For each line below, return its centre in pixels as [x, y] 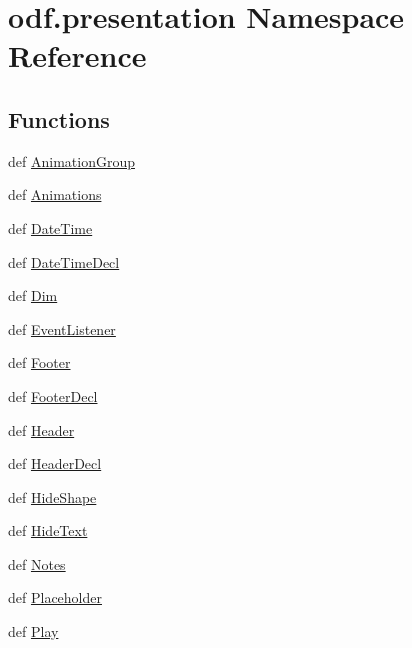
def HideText [48, 530]
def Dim [33, 295]
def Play [33, 631]
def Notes [37, 563]
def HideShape [52, 496]
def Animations [55, 194]
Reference [77, 55]
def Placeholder [55, 597]
